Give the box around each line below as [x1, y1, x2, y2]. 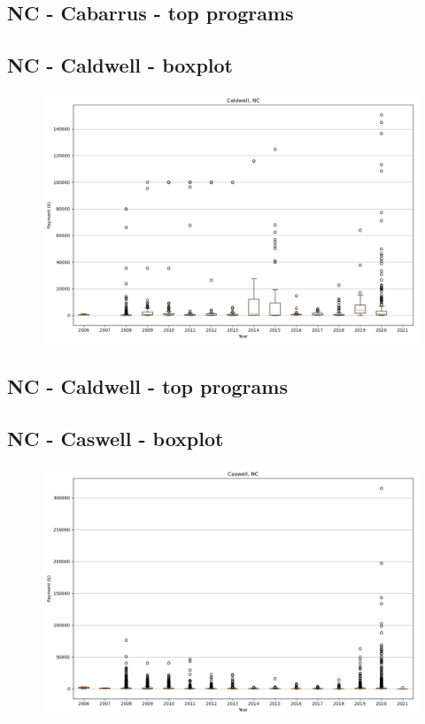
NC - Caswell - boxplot [7, 425, 224, 452]
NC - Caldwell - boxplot [7, 51, 233, 79]
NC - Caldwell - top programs [7, 373, 288, 400]
